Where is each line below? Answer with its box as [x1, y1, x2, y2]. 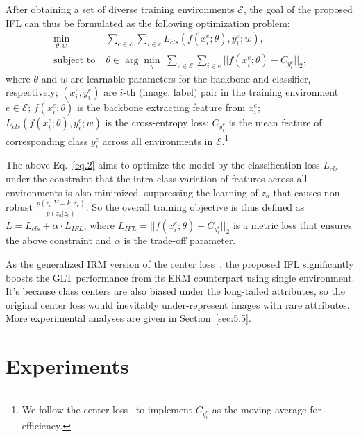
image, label [142, 85, 194, 99]
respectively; [6, 85, 58, 99]
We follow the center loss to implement [22, 402, 192, 417]
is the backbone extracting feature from [76, 100, 246, 114]
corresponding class [6, 133, 88, 148]
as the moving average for [212, 402, 321, 417]
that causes [273, 185, 321, 199]
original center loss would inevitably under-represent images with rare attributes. [6, 297, 350, 311]
